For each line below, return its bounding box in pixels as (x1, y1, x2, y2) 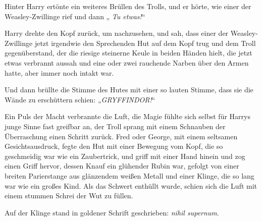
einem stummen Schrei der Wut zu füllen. (5, 190, 133, 201)
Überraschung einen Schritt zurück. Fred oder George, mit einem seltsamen (5, 131, 238, 141)
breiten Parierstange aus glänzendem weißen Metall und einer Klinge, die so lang (5, 170, 254, 181)
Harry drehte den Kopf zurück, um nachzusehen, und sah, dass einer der (5, 28, 229, 38)
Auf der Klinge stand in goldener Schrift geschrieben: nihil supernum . (5, 207, 219, 217)
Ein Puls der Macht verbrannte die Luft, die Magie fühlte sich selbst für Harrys (5, 111, 250, 122)
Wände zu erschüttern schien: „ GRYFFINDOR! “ (5, 94, 155, 104)
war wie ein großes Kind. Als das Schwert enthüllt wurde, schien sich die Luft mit (5, 180, 257, 191)
